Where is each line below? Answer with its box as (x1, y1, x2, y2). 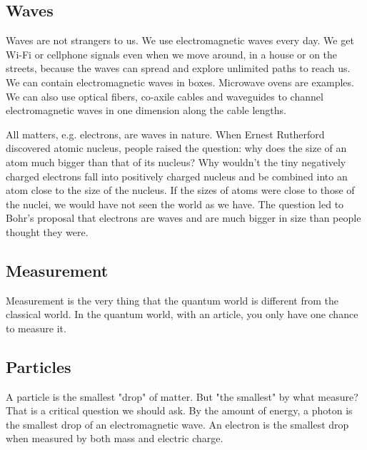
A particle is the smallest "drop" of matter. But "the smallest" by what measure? (6, 389, 358, 404)
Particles (6, 355, 71, 377)
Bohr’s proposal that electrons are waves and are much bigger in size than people (6, 210, 361, 225)
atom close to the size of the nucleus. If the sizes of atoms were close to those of (6, 183, 355, 198)
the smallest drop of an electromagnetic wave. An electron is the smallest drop (6, 416, 349, 431)
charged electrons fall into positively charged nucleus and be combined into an (6, 168, 348, 183)
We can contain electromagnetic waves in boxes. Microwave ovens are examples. (6, 74, 354, 89)
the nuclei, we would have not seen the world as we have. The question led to (6, 196, 344, 211)
